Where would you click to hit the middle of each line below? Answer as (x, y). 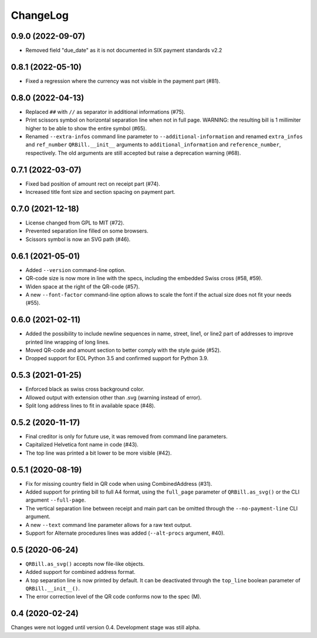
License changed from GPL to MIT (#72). (75, 223)
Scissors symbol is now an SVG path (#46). (78, 239)
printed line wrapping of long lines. (68, 342)
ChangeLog (40, 15)
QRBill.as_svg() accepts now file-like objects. (85, 563)
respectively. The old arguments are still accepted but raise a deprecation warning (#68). (133, 153)
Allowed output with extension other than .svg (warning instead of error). (114, 397)
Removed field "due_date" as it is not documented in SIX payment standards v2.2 (124, 51)
